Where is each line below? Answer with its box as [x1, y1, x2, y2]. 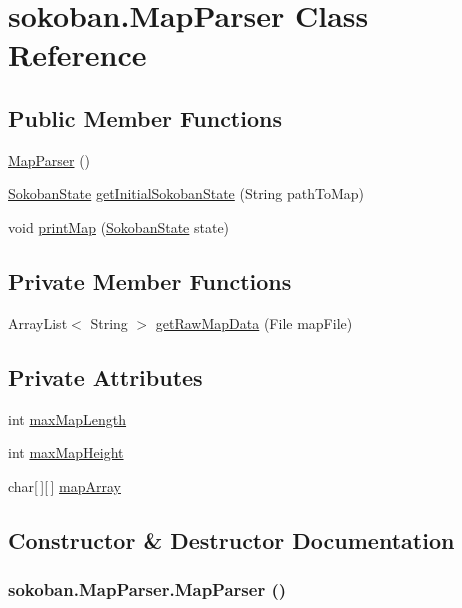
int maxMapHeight [8, 442, 124, 463]
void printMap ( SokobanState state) [8, 216, 230, 237]
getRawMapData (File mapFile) [155, 312, 353, 333]
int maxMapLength [8, 408, 127, 429]
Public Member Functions [8, 102, 282, 133]
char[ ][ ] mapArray [8, 475, 121, 496]
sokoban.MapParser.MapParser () [8, 577, 287, 602]
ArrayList [8, 312, 68, 333]
